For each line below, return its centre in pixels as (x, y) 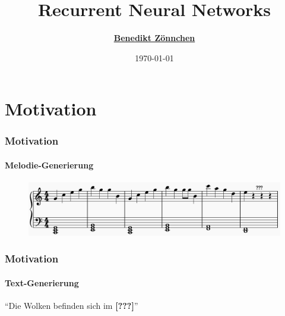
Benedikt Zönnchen (154, 38)
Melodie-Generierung (49, 165)
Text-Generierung (42, 282)
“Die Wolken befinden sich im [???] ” (72, 305)
